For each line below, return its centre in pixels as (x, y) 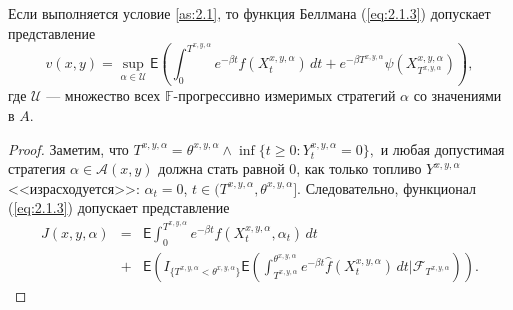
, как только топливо (359, 168)
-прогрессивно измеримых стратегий (284, 95)
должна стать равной (221, 168)
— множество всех (103, 95)
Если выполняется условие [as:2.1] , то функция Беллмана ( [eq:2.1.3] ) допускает (249, 13)
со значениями (457, 95)
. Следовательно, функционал (386, 187)
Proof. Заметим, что (68, 148)
